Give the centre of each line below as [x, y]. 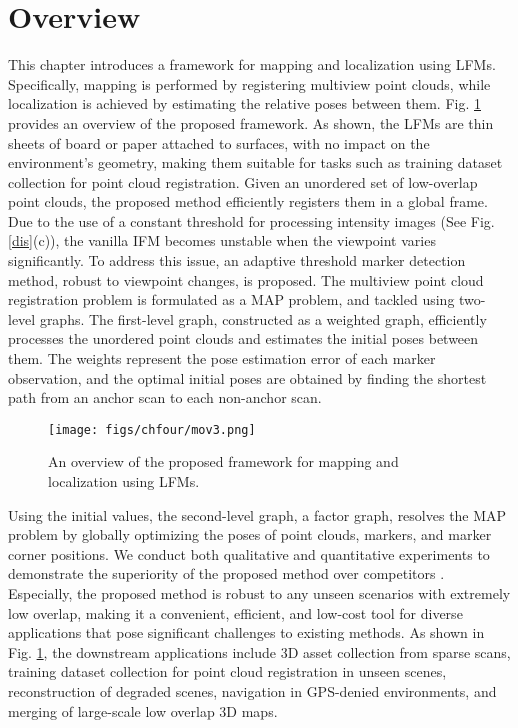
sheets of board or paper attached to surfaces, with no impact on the [219, 142]
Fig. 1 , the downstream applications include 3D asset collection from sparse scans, [259, 651]
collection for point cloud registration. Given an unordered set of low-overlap [243, 181]
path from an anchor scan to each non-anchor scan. [165, 397]
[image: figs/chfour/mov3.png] [152, 429]
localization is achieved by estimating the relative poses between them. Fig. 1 [244, 103]
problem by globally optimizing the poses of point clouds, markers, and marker [250, 534]
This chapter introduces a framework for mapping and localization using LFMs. [252, 64]
